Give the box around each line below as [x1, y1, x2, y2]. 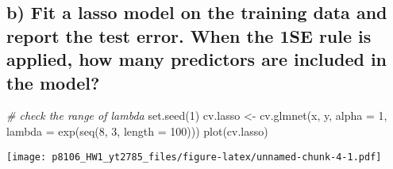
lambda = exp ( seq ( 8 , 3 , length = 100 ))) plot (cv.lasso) [6, 122, 268, 139]
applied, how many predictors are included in [6, 47, 387, 71]
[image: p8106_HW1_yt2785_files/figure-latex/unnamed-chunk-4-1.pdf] [6, 151, 382, 163]
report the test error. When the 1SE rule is [6, 23, 372, 48]
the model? [6, 70, 100, 94]
